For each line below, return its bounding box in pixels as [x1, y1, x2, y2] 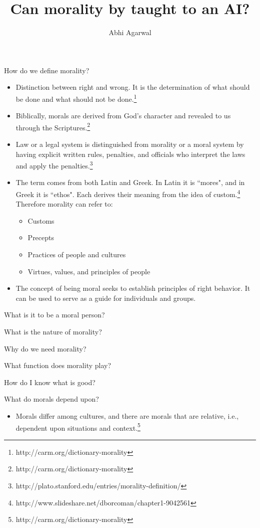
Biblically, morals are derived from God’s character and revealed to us [15, 110, 231, 121]
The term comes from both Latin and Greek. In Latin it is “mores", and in [15, 177, 245, 188]
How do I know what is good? [4, 377, 95, 387]
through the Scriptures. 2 [15, 120, 90, 132]
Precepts [27, 232, 54, 243]
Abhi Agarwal [108, 27, 151, 38]
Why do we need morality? [4, 343, 86, 354]
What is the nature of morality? [4, 326, 102, 337]
